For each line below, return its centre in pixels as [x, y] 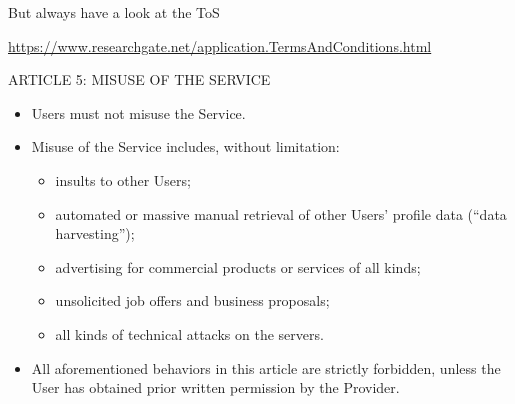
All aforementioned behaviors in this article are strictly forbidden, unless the [266, 367]
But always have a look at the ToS [114, 12]
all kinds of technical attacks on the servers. [189, 333]
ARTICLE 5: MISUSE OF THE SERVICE [139, 79]
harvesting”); [95, 233]
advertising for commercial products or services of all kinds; [238, 266]
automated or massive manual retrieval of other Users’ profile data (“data [281, 213]
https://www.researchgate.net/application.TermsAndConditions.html [220, 45]
